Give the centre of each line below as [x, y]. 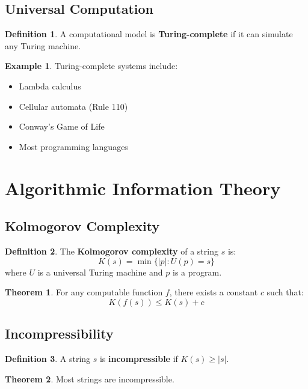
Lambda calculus [50, 86]
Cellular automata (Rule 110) [73, 106]
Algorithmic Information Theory [143, 188]
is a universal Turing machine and [100, 272]
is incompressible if [139, 358]
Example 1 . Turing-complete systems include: [91, 66]
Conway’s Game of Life [62, 126]
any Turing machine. [43, 45]
